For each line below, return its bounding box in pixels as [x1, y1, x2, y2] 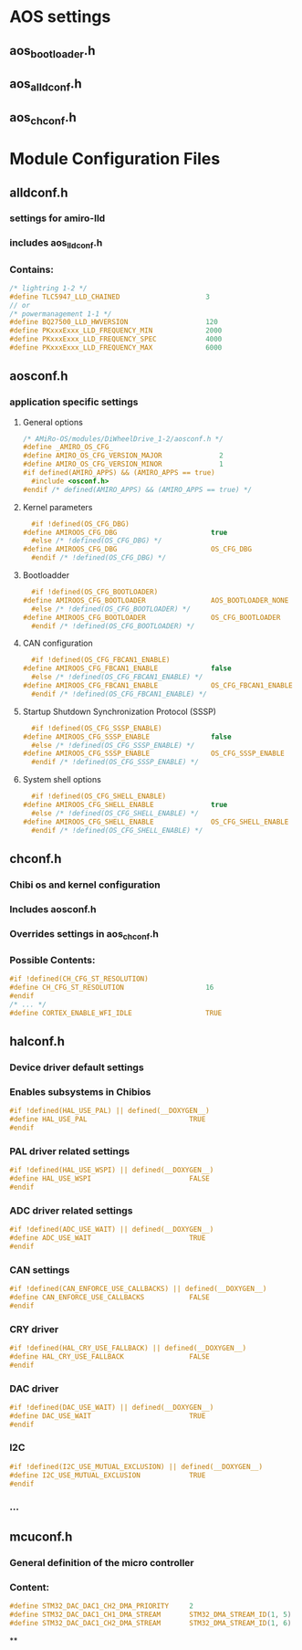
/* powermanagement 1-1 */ [9, 309, 112, 319]
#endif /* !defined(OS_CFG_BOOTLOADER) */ [31, 621, 195, 631]
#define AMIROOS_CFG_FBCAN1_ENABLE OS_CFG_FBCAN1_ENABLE [22, 681, 294, 690]
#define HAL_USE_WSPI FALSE [9, 1174, 210, 1183]
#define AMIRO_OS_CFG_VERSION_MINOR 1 [22, 459, 224, 469]
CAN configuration [22, 637, 93, 649]
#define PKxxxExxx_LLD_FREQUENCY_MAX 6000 [9, 343, 223, 352]
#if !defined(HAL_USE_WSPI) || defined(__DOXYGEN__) [9, 1166, 214, 1175]
